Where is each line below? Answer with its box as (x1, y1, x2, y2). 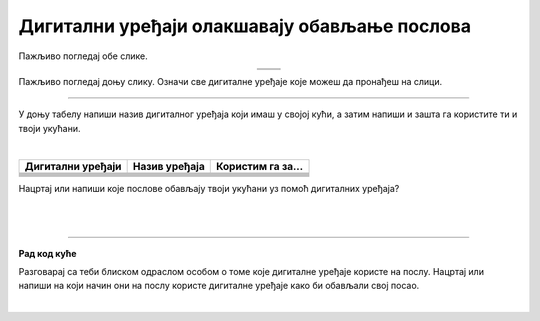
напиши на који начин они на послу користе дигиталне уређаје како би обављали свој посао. (18, 280, 420, 292)
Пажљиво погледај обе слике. (18, 50, 149, 62)
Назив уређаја (132, 159, 205, 173)
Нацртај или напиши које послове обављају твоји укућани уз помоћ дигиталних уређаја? (18, 182, 400, 194)
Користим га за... (215, 159, 304, 173)
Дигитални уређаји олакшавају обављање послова (18, 15, 472, 37)
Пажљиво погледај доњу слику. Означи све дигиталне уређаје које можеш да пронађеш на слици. (18, 75, 443, 87)
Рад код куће (18, 247, 77, 259)
